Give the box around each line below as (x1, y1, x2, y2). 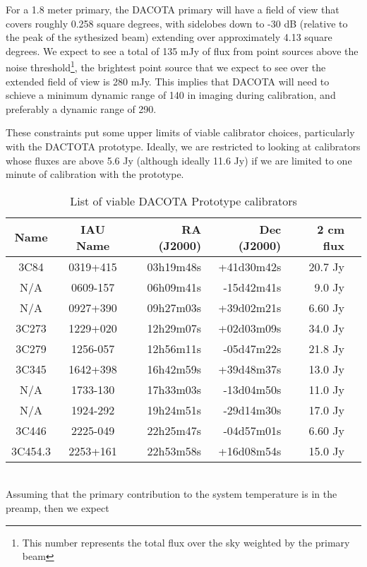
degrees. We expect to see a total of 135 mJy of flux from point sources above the (6, 43, 359, 58)
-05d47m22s (223, 340, 282, 357)
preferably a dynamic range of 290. (6, 101, 157, 116)
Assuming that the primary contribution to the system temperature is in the (6, 487, 337, 501)
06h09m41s (147, 278, 202, 295)
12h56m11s (147, 340, 202, 357)
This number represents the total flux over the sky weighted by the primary (22, 535, 350, 549)
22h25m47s (147, 422, 202, 438)
